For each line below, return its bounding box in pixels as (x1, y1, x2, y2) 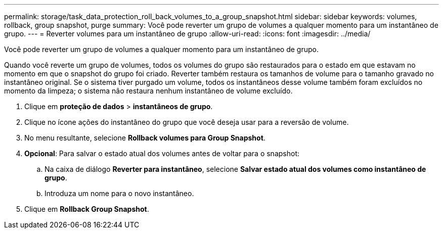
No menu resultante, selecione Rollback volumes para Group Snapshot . (24, 133, 265, 142)
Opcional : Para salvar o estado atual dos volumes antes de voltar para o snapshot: (24, 149, 299, 158)
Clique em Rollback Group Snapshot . (24, 205, 149, 213)
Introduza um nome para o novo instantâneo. (45, 189, 194, 198)
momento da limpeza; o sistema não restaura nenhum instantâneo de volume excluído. (4, 86, 293, 95)
